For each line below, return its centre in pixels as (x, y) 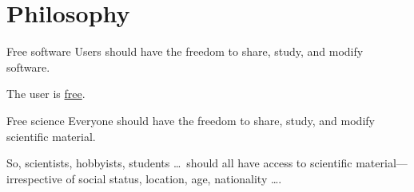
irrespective (34, 178)
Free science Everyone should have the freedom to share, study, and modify (191, 120)
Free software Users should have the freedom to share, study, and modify (185, 51)
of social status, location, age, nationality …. (174, 178)
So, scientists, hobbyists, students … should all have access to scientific (179, 163)
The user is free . (46, 94)
